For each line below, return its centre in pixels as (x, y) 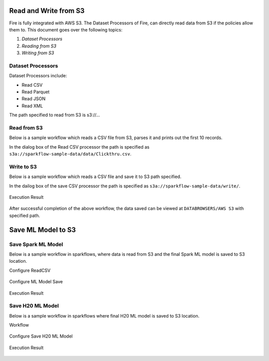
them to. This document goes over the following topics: (66, 29)
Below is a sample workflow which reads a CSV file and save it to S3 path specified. (95, 177)
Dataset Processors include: (38, 76)
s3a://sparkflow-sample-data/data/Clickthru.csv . (70, 154)
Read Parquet (36, 92)
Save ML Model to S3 (43, 230)
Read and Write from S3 (47, 11)
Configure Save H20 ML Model (41, 336)
